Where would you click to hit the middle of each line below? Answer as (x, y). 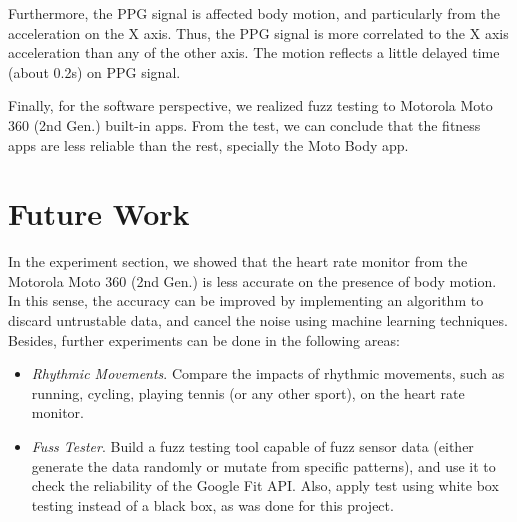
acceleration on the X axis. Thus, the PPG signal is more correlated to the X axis (258, 32)
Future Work (99, 213)
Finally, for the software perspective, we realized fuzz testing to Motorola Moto (250, 105)
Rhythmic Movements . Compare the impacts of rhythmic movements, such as (268, 373)
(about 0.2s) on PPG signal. (94, 71)
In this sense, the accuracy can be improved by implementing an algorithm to (246, 300)
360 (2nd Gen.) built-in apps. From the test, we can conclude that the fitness (244, 124)
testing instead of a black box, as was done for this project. (212, 504)
